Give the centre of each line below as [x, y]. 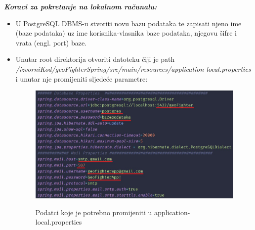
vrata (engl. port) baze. [51, 42]
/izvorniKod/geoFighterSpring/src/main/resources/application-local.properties [133, 69]
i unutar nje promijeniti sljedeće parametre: [82, 78]
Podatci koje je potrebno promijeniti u [94, 212]
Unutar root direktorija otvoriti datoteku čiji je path [95, 59]
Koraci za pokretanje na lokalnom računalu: [81, 6]
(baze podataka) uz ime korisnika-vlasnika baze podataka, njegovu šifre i [126, 33]
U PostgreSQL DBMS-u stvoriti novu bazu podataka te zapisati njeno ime [128, 23]
